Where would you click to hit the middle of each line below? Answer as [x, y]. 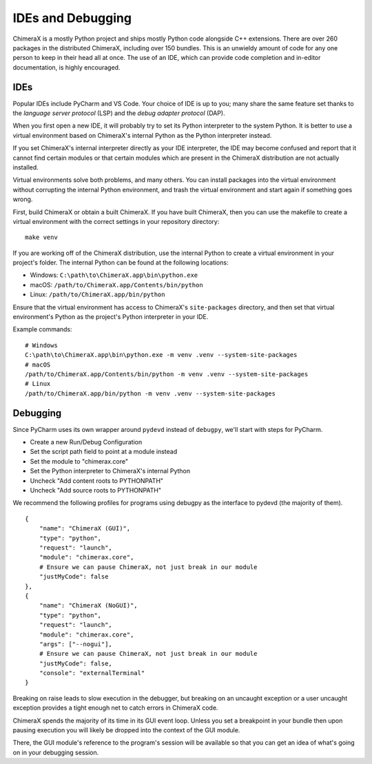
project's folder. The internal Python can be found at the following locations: [121, 262]
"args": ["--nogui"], [76, 644]
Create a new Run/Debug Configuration [86, 442]
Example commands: [42, 329]
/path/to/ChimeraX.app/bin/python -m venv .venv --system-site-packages [150, 393]
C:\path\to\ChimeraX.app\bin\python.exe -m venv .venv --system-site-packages [161, 355]
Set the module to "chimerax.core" [79, 461]
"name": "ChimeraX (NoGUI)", [88, 606]
